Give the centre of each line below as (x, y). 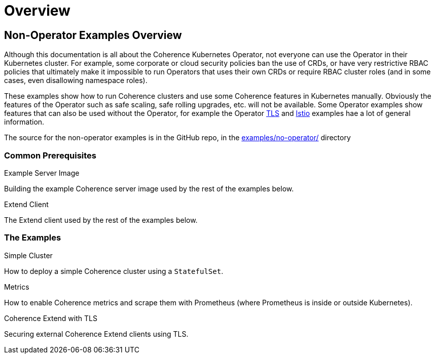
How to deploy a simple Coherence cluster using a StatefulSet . (114, 271)
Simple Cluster (28, 255)
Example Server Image (42, 173)
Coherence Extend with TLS (51, 318)
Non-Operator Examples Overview (93, 35)
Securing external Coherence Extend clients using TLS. (96, 334)
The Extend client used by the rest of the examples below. (101, 220)
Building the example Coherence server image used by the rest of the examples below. (149, 188)
